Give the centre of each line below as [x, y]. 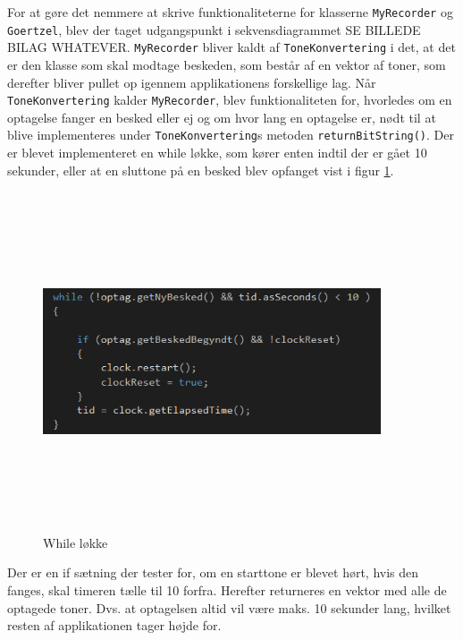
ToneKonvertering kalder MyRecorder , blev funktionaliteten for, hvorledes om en [230, 100]
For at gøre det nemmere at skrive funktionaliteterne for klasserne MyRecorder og [230, 12]
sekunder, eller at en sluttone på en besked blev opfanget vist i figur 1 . [201, 170]
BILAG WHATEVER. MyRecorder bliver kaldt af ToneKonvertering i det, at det [231, 47]
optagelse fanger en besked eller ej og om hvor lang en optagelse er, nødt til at [222, 117]
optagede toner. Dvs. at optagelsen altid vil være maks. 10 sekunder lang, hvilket [229, 607]
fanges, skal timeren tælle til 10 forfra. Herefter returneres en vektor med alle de [227, 589]
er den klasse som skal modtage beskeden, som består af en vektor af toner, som [227, 64]
